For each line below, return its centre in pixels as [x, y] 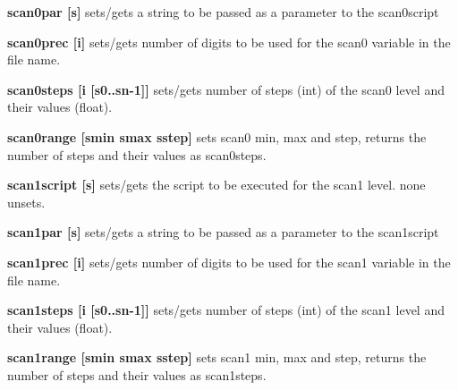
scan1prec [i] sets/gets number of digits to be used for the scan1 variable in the [229, 262]
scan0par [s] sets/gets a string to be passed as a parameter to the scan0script [223, 12]
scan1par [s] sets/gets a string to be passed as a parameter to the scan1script [223, 232]
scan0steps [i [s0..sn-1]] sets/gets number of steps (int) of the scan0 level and [226, 89]
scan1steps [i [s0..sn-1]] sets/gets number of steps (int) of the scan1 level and [226, 310]
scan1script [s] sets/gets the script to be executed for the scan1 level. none [216, 185]
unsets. [26, 202]
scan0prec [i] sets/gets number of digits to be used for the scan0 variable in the [229, 42]
